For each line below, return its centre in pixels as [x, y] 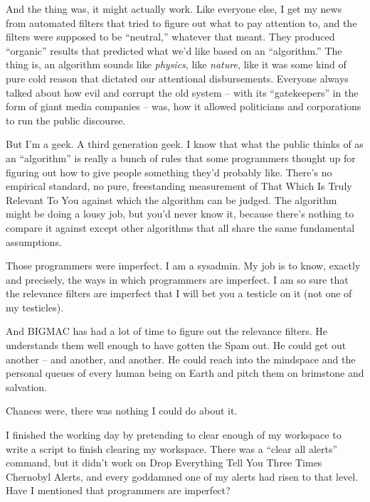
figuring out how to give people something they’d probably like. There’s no [169, 172]
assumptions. [34, 241]
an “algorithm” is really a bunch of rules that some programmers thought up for [181, 157]
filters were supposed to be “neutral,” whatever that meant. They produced [170, 37]
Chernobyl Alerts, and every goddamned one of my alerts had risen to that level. [182, 476]
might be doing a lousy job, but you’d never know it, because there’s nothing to [180, 214]
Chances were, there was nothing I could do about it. [122, 411]
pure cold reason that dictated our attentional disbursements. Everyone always [177, 78]
